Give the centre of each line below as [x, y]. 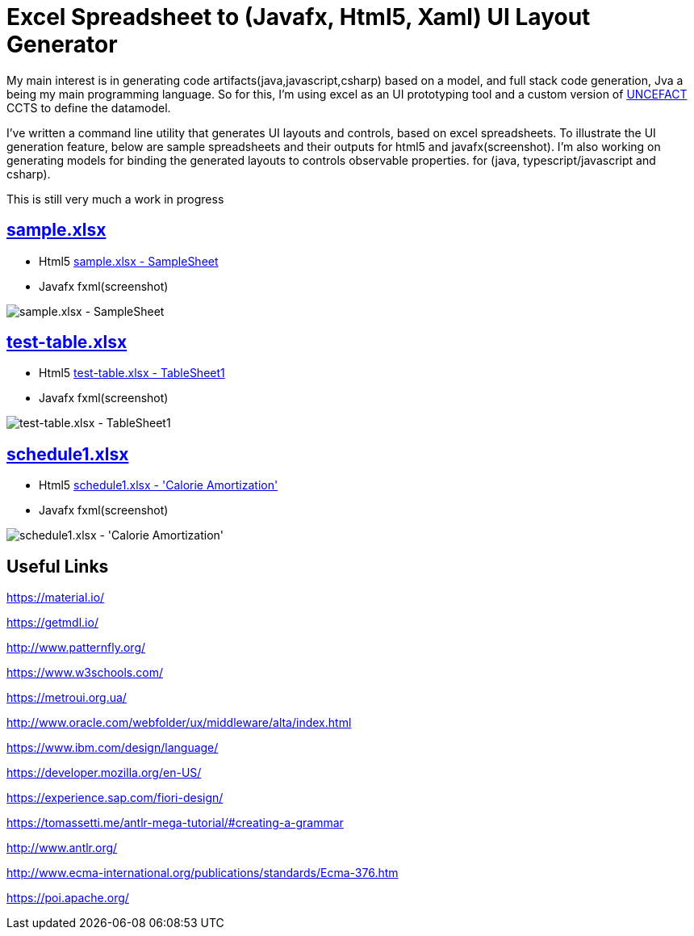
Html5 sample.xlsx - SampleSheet [129, 261]
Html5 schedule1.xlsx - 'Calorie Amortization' [159, 485]
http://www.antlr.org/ [62, 848]
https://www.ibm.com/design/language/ [113, 748]
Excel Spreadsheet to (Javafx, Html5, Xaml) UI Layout [299, 17]
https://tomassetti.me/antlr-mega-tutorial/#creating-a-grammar [175, 823]
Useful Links [58, 566]
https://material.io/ [56, 598]
